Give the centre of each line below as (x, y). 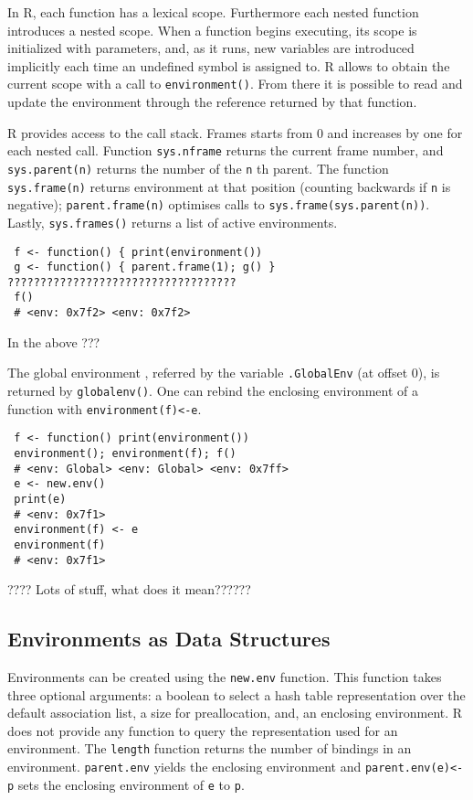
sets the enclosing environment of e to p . (131, 784)
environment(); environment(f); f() (125, 453)
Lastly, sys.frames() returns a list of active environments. (173, 222)
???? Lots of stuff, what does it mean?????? (129, 589)
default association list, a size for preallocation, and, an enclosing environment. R (235, 713)
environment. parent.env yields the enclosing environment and (184, 767)
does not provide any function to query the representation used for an (203, 730)
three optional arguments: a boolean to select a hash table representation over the (236, 694)
